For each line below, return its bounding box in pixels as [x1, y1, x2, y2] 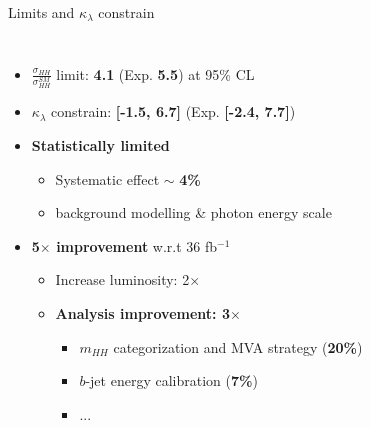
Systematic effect [55, 168, 160, 189]
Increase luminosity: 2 [55, 269, 190, 290]
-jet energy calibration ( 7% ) [85, 370, 258, 391]
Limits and [8, 2, 75, 22]
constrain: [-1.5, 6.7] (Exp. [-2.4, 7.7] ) [51, 101, 296, 122]
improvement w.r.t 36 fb [56, 235, 218, 256]
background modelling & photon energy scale [55, 202, 332, 223]
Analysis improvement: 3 [55, 303, 230, 324]
